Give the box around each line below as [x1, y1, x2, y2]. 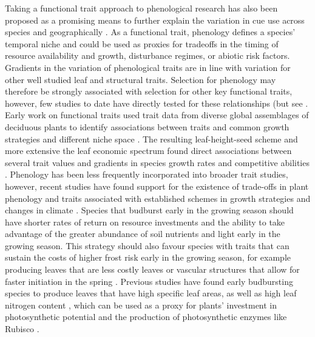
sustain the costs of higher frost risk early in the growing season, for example [5, 251, 291, 264]
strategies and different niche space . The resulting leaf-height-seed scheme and [5, 132, 298, 145]
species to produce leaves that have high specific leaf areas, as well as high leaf [5, 287, 297, 299]
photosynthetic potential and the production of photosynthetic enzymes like [5, 310, 287, 323]
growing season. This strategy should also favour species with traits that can [5, 239, 290, 252]
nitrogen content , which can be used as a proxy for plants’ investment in [5, 298, 277, 311]
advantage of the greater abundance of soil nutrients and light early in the [5, 227, 280, 240]
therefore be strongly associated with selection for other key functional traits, [5, 85, 293, 98]
